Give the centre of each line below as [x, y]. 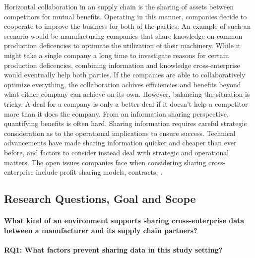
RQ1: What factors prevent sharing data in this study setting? [113, 249]
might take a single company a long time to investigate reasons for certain [117, 55]
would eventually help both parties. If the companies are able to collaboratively [125, 75]
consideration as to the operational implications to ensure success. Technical [120, 133]
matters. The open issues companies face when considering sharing [105, 162]
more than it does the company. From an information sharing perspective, [116, 113]
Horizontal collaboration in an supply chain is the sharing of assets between [119, 6]
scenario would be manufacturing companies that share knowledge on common [123, 35]
